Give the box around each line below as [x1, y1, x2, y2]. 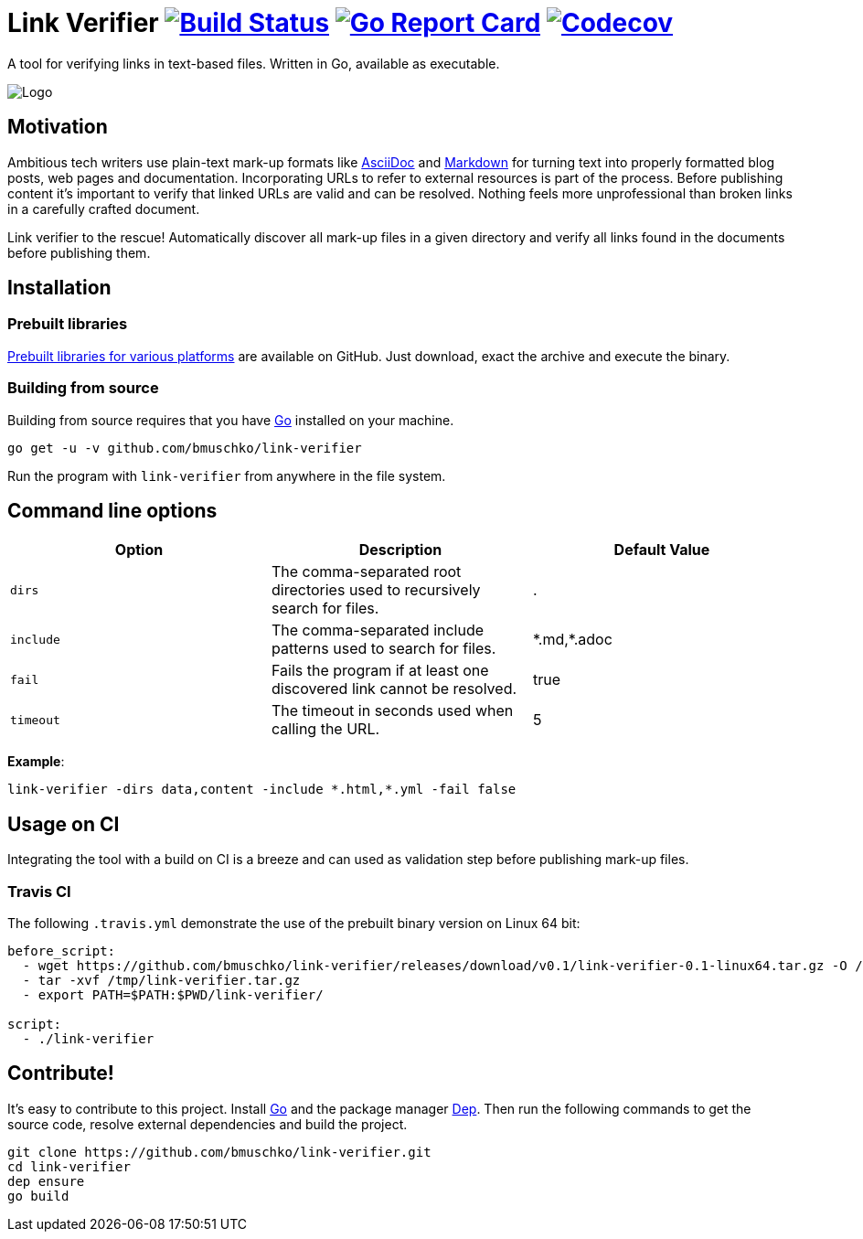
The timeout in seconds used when [271, 701, 514, 721]
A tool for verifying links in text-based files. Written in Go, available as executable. [7, 55, 500, 71]
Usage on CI [7, 812, 120, 836]
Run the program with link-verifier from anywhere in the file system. [7, 467, 446, 484]
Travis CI [7, 881, 71, 901]
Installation [7, 276, 112, 300]
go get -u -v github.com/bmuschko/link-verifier [7, 440, 362, 455]
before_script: [7, 944, 116, 958]
